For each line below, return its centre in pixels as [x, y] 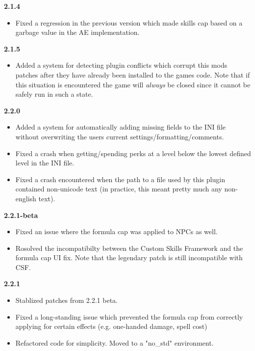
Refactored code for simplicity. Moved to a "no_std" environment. [115, 342]
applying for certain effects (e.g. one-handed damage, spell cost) [111, 326]
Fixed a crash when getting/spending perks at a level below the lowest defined [133, 153]
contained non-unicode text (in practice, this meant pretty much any [119, 189]
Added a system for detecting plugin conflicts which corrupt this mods [121, 65]
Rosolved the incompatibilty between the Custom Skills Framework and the [129, 248]
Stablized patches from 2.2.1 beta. [66, 300]
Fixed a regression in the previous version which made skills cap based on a [129, 22]
